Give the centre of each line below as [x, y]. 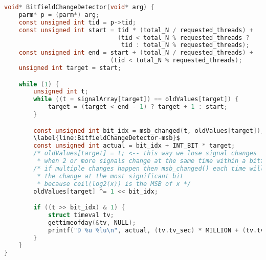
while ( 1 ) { [39, 84]
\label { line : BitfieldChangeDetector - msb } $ [107, 138]
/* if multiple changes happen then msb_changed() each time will [149, 168]
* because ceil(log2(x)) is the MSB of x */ [114, 184]
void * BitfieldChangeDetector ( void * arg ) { [79, 7]
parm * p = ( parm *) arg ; [59, 15]
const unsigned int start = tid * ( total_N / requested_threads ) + [136, 30]
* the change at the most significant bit [110, 176]
